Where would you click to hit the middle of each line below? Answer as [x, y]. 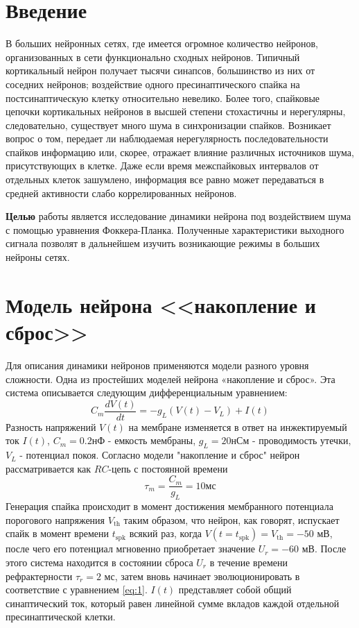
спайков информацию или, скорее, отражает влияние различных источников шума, [180, 152]
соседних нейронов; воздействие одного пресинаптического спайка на [153, 84]
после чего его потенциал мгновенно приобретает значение [131, 549]
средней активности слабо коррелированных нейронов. [121, 193]
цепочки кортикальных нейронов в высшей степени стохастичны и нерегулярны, [176, 111]
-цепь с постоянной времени [168, 468]
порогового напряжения [55, 519]
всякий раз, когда [166, 533]
